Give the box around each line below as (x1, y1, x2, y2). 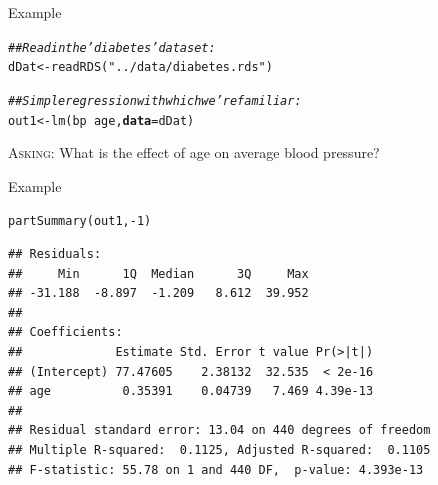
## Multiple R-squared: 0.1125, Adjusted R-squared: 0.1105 (8, 443, 431, 457)
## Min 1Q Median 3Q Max (8, 266, 309, 281)
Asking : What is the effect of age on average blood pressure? (8, 142, 380, 163)
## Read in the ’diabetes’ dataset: (8, 40, 216, 55)
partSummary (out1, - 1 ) (8, 214, 152, 229)
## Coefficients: (8, 325, 123, 340)
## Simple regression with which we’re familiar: (8, 93, 302, 108)
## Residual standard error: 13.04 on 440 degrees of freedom (8, 423, 431, 438)
